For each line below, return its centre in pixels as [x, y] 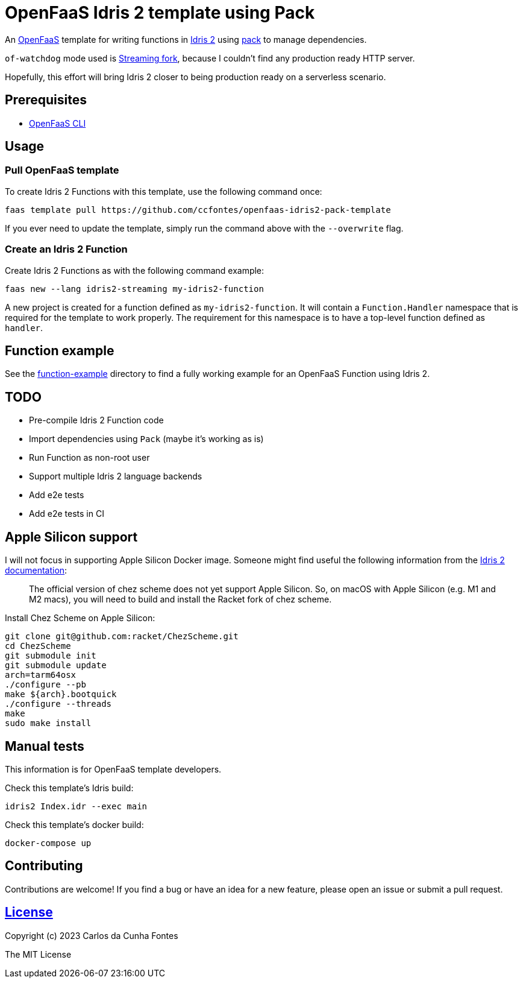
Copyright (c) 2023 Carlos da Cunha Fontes [92, 935]
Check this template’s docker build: [74, 824]
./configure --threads [58, 704]
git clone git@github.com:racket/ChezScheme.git [122, 637]
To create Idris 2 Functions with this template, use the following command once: [164, 191]
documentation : [36, 571]
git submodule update [56, 665]
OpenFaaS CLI [58, 123]
